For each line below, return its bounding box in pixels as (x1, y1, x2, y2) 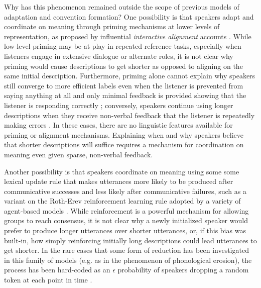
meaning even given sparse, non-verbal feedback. (4, 149, 153, 159)
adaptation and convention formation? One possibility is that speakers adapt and (4, 11, 254, 22)
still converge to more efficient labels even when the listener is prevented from (4, 80, 243, 90)
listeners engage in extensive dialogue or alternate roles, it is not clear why (4, 50, 233, 61)
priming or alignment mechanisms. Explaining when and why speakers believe (4, 129, 244, 140)
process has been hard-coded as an (4, 264, 110, 275)
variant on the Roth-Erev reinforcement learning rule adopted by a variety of (4, 196, 241, 206)
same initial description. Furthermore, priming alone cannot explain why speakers (4, 70, 255, 81)
